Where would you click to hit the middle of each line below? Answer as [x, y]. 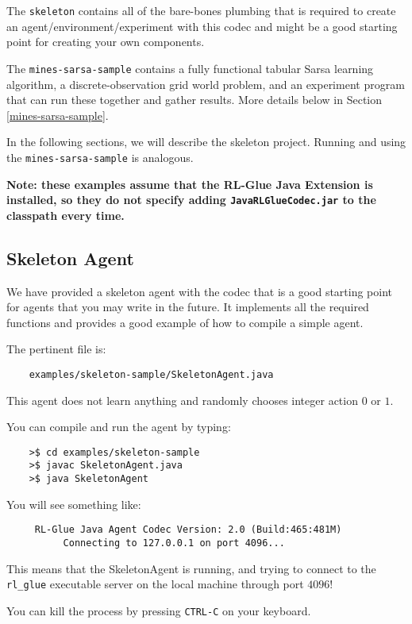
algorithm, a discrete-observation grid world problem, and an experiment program [206, 84]
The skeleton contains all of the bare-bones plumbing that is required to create [201, 10]
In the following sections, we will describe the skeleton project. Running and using [206, 142]
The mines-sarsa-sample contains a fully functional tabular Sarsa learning [190, 68]
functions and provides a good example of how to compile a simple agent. [185, 322]
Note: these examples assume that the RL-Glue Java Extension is [190, 184]
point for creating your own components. [106, 42]
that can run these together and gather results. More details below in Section [194, 100]
